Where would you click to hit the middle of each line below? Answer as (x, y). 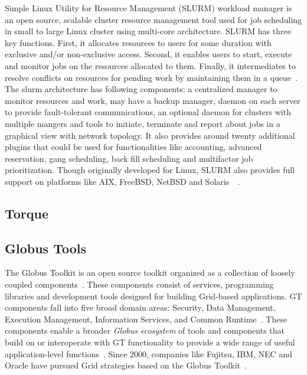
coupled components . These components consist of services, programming (139, 284)
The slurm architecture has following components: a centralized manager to (141, 89)
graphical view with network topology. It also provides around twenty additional (150, 135)
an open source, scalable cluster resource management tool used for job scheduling (153, 19)
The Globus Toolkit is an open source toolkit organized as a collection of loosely (150, 273)
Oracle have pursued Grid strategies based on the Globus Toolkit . (126, 365)
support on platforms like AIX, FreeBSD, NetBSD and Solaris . (123, 181)
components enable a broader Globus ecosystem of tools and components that (145, 330)
